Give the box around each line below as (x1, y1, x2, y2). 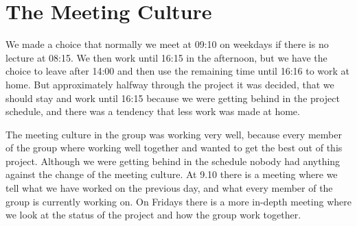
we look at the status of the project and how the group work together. (5, 208, 301, 222)
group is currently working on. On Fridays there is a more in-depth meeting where (5, 194, 352, 208)
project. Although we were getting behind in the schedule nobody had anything (5, 153, 341, 168)
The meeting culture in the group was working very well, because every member (5, 127, 342, 141)
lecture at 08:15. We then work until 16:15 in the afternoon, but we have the (5, 50, 327, 64)
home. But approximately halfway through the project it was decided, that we (5, 77, 334, 91)
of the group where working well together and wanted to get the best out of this (5, 140, 343, 155)
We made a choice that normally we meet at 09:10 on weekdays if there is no (5, 37, 329, 51)
